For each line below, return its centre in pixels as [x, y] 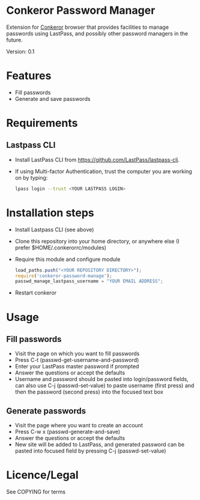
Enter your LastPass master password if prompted [77, 367]
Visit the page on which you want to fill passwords [77, 354]
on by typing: [31, 177]
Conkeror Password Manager [81, 11]
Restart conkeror [36, 293]
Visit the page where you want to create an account [79, 425]
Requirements [42, 123]
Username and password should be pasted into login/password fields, [102, 379]
